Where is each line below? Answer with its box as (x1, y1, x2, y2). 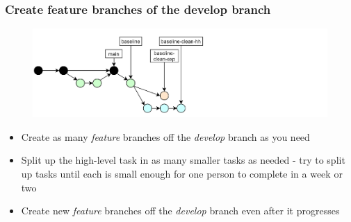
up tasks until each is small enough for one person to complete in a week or (21, 166, 343, 181)
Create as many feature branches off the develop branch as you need (21, 129, 310, 144)
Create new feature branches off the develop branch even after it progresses (21, 203, 340, 218)
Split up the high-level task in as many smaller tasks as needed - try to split (21, 153, 345, 167)
